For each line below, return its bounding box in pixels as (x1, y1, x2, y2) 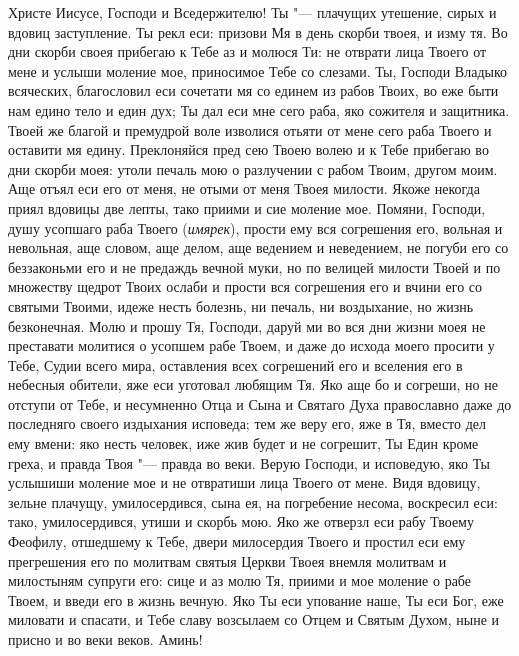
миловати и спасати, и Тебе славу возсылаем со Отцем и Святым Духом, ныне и (8, 609, 500, 630)
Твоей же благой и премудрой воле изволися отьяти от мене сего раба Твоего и (8, 119, 492, 140)
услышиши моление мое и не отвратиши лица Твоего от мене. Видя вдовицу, (8, 472, 481, 493)
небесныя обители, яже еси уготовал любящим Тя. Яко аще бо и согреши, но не (8, 374, 498, 395)
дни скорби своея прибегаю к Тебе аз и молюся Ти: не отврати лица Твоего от (8, 41, 487, 62)
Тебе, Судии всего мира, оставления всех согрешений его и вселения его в (8, 354, 463, 375)
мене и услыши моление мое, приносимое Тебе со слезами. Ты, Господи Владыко (8, 60, 508, 81)
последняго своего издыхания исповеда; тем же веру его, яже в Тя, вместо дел (8, 413, 487, 434)
